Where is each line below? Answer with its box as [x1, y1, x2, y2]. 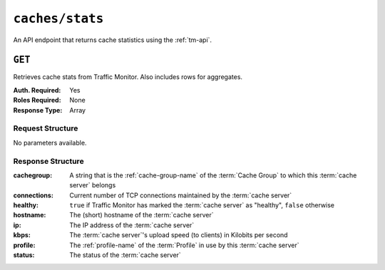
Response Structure [13, 156, 85, 166]
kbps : [13, 231, 31, 239]
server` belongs [69, 181, 116, 189]
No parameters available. [13, 138, 87, 147]
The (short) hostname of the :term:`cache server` [69, 211, 214, 219]
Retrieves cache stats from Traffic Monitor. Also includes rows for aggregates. [13, 73, 242, 81]
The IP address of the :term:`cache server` [69, 221, 195, 229]
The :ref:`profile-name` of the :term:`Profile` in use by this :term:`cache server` [69, 241, 299, 249]
